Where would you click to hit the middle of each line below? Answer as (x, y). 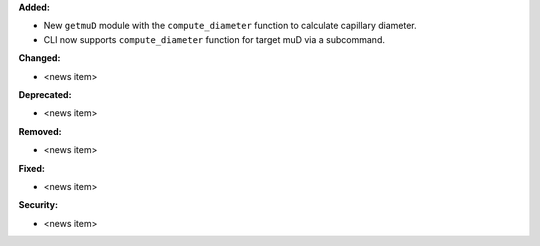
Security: (38, 205)
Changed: (39, 58)
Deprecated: (45, 94)
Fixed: (31, 168)
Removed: (40, 131)
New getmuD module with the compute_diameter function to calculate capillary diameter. (230, 26)
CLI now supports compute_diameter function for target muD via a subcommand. (214, 39)
